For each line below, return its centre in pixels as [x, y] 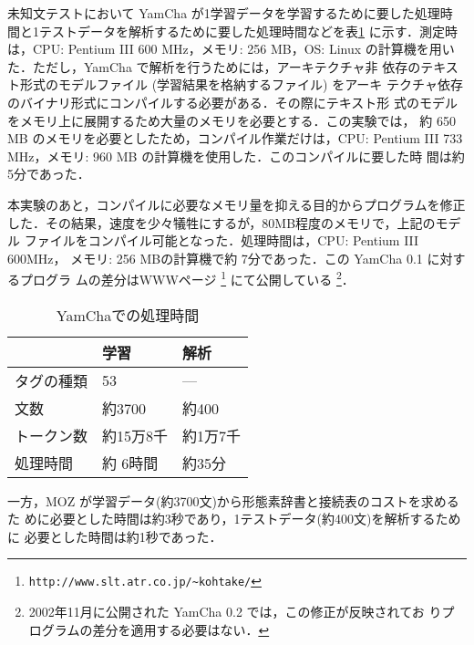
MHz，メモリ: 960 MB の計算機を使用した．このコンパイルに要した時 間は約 [236, 156]
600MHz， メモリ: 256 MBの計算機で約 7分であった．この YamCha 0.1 [215, 258]
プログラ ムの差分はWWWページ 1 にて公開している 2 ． [187, 278]
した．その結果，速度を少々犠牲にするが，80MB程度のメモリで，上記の [222, 222]
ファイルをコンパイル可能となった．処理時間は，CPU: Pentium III [222, 240]
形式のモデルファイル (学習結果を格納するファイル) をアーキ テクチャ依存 [241, 84]
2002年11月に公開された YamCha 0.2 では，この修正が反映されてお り [235, 611]
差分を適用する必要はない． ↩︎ [181, 629]
